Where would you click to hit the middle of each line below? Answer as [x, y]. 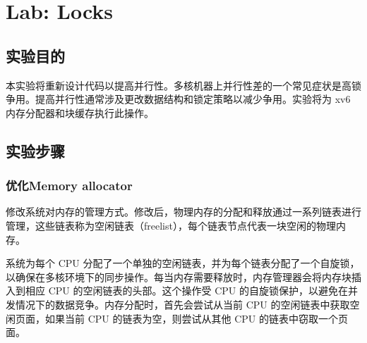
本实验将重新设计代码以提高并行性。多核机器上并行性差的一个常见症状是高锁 [183, 85]
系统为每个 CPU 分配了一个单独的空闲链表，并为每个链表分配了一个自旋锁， [183, 263]
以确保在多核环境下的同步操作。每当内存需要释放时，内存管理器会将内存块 [179, 276]
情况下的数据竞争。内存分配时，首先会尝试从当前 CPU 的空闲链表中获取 [182, 304]
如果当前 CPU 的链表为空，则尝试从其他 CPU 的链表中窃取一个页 [196, 318]
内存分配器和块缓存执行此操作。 [80, 112]
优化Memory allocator [69, 186]
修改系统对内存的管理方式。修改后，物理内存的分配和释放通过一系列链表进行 [183, 212]
